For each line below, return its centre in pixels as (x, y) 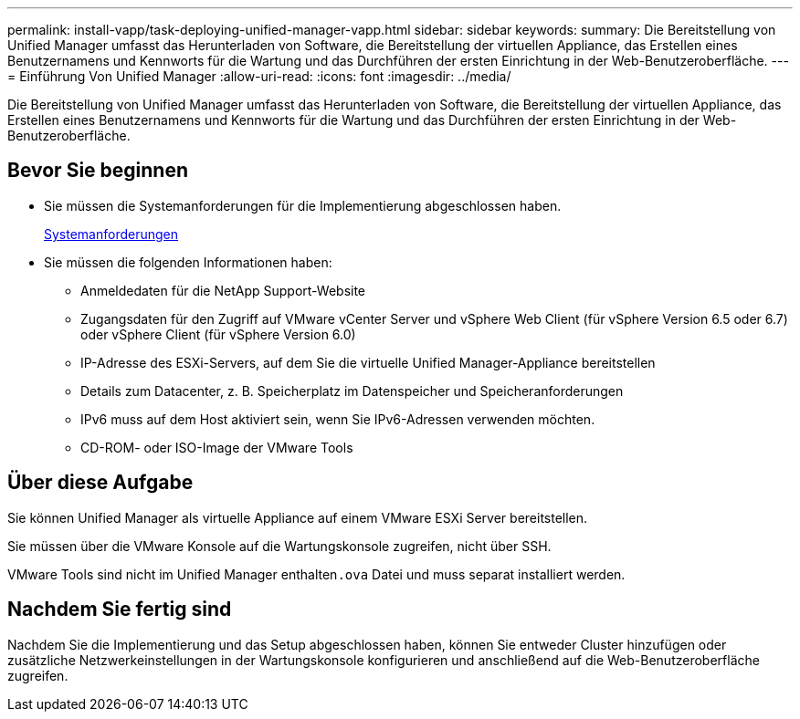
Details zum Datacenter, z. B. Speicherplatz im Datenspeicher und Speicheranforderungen (352, 391)
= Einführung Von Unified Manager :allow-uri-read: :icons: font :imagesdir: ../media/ (259, 76)
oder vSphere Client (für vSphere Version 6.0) (218, 334)
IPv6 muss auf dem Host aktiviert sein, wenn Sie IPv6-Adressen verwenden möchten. (338, 419)
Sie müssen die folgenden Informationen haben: (188, 262)
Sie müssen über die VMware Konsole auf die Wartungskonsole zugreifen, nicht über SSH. (279, 546)
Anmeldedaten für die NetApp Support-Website (223, 290)
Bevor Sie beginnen (98, 171)
